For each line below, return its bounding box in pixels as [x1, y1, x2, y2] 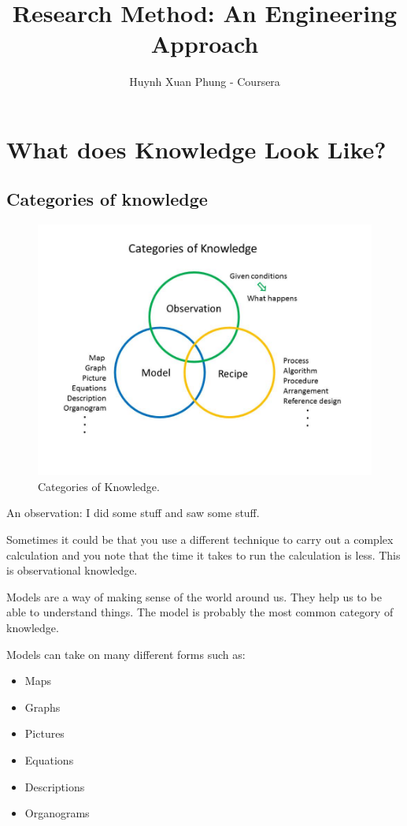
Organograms [24, 805, 90, 821]
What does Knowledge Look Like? [6, 132, 387, 165]
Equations [24, 752, 74, 768]
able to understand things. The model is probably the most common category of [6, 604, 394, 620]
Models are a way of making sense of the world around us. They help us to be [6, 588, 382, 605]
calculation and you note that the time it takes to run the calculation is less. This [6, 546, 401, 563]
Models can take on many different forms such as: [6, 646, 246, 662]
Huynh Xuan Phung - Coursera [129, 73, 280, 90]
